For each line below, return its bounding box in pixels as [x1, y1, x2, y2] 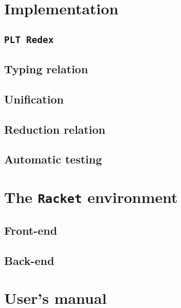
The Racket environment [4, 187, 178, 208]
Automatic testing [4, 151, 102, 167]
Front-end [4, 222, 57, 238]
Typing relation [4, 61, 88, 77]
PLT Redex [4, 34, 54, 45]
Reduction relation [4, 121, 106, 137]
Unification [4, 91, 64, 107]
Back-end [4, 252, 54, 268]
